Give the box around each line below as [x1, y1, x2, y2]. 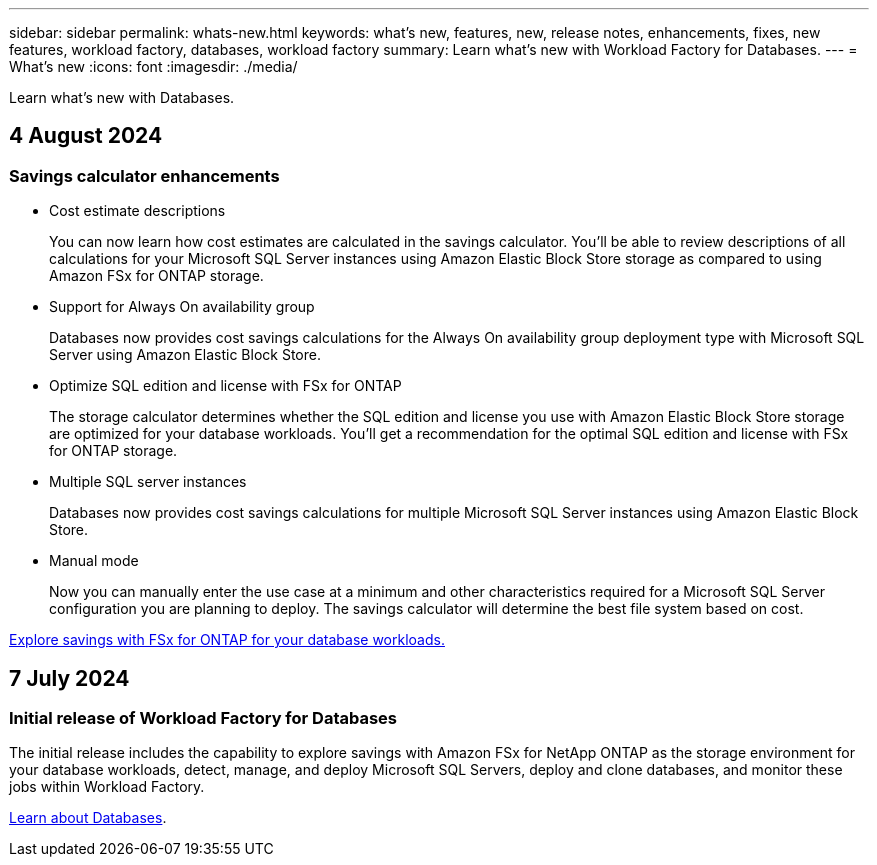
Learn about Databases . [9, 809, 167, 827]
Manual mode [49, 552, 139, 570]
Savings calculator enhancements [9, 165, 280, 186]
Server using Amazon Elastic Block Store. [49, 346, 321, 364]
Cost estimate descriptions [49, 202, 226, 220]
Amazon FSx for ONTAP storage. [49, 267, 264, 285]
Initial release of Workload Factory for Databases [9, 708, 397, 729]
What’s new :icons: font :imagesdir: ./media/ [9, 58, 298, 75]
